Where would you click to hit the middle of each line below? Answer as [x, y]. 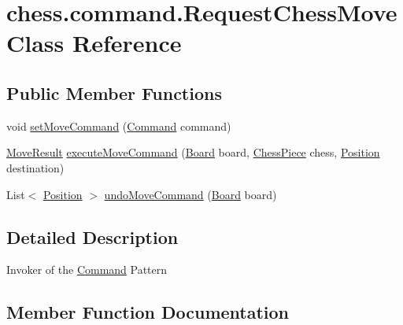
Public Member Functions [114, 92]
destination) [35, 167]
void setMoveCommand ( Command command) [119, 126]
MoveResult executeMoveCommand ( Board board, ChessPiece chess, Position [193, 152]
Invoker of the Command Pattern [87, 270]
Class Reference [94, 43]
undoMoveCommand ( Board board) [190, 194]
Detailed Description [92, 236]
